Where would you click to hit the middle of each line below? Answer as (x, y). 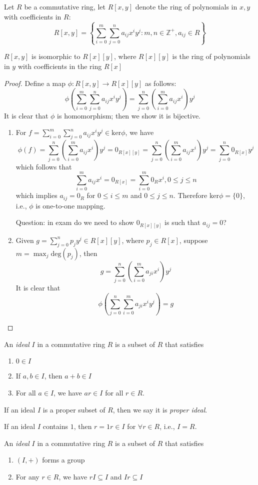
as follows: (160, 83)
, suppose (193, 240)
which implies (36, 195)
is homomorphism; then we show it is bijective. (129, 115)
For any (27, 477)
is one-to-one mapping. (70, 205)
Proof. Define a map (35, 83)
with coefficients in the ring (60, 66)
